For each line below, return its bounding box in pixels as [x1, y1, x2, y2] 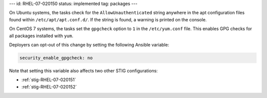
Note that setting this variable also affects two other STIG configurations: [9, 67, 158, 74]
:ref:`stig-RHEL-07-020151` [21, 77, 76, 83]
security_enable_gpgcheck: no [19, 55, 93, 60]
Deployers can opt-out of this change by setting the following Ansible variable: [9, 42, 169, 48]
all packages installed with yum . [9, 33, 74, 39]
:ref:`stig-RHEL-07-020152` [21, 84, 77, 90]
